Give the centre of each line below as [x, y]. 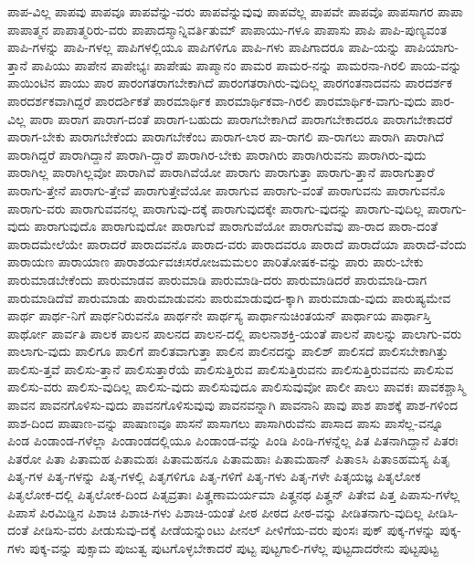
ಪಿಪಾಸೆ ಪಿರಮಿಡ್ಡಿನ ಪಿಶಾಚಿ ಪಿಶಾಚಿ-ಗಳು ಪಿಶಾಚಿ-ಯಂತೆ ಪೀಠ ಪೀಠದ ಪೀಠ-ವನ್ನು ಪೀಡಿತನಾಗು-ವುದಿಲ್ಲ [216, 512]
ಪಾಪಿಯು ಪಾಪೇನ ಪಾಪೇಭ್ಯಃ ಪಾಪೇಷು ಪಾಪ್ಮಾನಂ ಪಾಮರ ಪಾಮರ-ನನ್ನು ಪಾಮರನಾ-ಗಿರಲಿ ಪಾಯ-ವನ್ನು [247, 64]
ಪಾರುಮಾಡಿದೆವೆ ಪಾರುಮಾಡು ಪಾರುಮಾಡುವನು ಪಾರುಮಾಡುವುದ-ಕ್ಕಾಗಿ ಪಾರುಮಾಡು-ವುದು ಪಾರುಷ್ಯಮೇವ [229, 297]
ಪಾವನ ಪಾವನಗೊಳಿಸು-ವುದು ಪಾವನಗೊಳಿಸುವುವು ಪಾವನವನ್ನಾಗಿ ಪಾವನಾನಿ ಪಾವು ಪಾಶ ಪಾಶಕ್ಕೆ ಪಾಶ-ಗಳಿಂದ [233, 405]
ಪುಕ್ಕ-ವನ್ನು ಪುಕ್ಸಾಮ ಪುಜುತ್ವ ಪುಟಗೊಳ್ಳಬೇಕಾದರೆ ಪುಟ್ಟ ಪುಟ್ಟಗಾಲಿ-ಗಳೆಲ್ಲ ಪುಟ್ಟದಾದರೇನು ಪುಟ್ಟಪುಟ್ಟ [234, 547]
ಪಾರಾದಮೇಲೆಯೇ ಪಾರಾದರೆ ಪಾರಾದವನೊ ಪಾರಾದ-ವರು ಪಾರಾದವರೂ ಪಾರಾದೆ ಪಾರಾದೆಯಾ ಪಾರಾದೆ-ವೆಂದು [237, 243]
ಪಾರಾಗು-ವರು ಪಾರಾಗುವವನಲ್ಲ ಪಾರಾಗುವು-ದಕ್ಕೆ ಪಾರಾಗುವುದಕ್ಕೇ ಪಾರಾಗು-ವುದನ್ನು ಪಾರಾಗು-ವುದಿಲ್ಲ [216, 208]
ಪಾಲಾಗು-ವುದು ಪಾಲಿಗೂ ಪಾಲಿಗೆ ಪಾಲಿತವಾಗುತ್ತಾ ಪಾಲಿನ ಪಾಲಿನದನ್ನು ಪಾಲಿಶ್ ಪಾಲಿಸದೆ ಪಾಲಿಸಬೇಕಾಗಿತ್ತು [228, 351]
